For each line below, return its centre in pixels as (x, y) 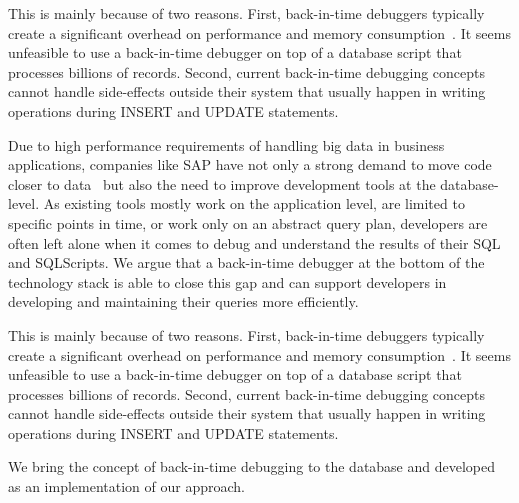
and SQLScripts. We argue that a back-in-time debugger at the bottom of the (246, 262)
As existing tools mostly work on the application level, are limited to (254, 203)
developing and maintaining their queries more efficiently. (183, 301)
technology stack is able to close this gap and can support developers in (227, 281)
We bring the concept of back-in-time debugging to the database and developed (252, 466)
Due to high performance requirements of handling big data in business (226, 144)
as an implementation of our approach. (127, 486)
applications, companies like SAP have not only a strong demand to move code (250, 164)
